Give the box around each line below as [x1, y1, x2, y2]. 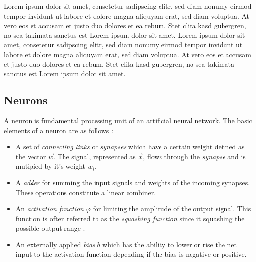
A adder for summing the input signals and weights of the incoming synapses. [15, 177, 250, 187]
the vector [15, 151, 46, 161]
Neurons [4, 92, 48, 108]
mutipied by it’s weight [15, 161, 86, 171]
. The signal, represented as [53, 151, 136, 161]
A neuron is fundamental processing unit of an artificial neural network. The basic [4, 115, 252, 125]
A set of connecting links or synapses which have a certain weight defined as [15, 142, 245, 152]
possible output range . [15, 223, 85, 233]
